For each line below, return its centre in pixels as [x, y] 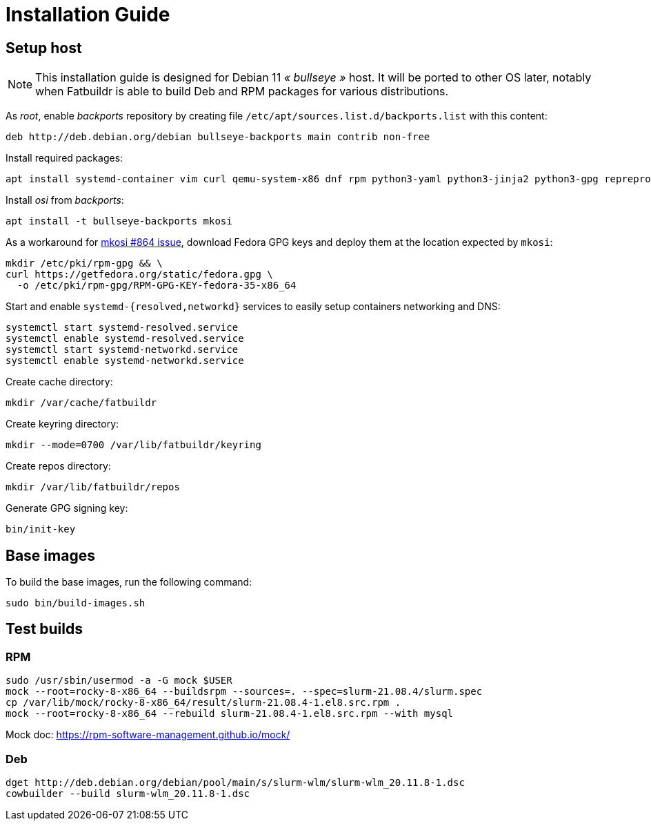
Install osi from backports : [65, 200]
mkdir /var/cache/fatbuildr [81, 403]
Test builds [44, 629]
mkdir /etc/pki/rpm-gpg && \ [84, 263]
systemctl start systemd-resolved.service [122, 328]
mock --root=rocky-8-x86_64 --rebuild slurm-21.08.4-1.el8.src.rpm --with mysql [230, 714]
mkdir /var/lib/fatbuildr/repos [93, 487]
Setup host [44, 48]
